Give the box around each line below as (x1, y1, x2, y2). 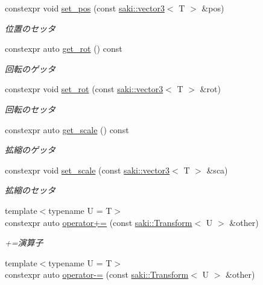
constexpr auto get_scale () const (5, 123, 129, 136)
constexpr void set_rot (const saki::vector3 (5, 83, 163, 95)
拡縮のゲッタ (5, 143, 55, 156)
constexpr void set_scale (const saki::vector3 (5, 163, 170, 176)
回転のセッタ (5, 102, 55, 115)
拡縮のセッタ (5, 184, 55, 196)
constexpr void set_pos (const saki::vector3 (5, 2, 165, 14)
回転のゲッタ (5, 62, 55, 75)
